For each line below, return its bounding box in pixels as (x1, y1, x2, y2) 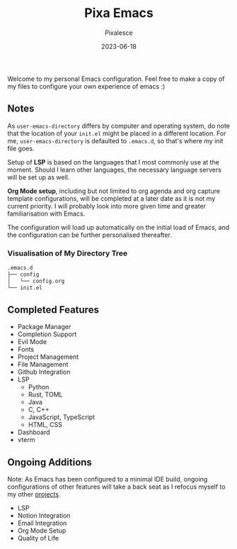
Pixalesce (105, 28, 133, 37)
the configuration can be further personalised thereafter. (7, 231, 172, 239)
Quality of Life (17, 534, 59, 543)
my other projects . (7, 490, 61, 499)
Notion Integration (17, 511, 71, 520)
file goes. (7, 144, 35, 152)
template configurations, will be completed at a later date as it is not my (7, 194, 216, 203)
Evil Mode (17, 338, 47, 346)
